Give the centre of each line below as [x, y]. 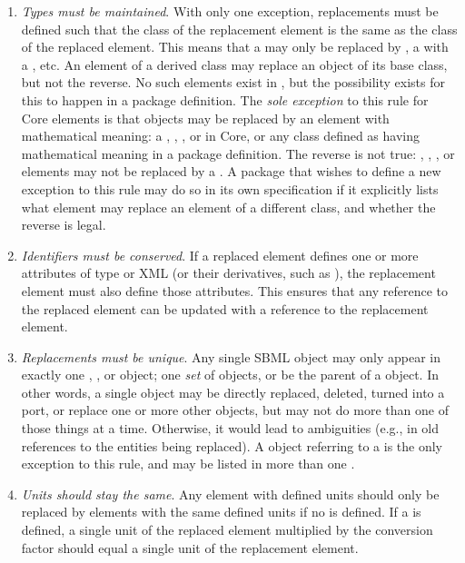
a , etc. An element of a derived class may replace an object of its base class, [234, 64]
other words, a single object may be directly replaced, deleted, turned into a [233, 392]
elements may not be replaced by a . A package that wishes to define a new [231, 171]
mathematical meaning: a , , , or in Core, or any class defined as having [221, 136]
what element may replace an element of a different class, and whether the [228, 207]
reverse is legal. [64, 225]
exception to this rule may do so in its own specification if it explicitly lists [230, 188]
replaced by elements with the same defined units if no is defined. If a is [221, 512]
